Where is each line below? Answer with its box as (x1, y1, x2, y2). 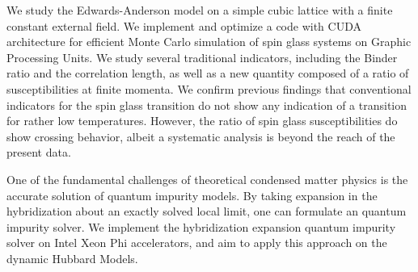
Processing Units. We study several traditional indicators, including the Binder (6, 48, 398, 65)
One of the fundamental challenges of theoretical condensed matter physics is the (6, 170, 408, 187)
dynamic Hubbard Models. (6, 249, 138, 266)
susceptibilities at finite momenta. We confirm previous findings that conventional (6, 80, 412, 97)
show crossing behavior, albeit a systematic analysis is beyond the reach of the (6, 128, 395, 144)
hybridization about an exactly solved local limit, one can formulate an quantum (6, 203, 407, 220)
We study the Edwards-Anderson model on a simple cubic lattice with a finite (6, 2, 393, 18)
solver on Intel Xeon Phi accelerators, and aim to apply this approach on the (6, 234, 387, 251)
